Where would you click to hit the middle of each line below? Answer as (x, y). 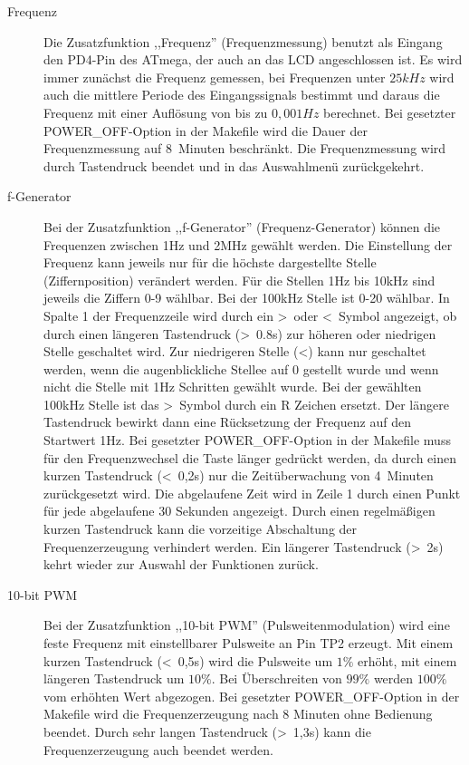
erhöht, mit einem (407, 660)
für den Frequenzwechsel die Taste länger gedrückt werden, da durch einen (250, 457)
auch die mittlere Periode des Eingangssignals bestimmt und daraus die (242, 95)
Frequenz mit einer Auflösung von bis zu (156, 112)
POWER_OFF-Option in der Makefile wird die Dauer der (206, 130)
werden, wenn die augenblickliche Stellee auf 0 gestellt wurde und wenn (241, 368)
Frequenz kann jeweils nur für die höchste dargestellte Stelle (210, 262)
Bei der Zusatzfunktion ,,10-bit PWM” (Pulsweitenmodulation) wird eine (247, 625)
